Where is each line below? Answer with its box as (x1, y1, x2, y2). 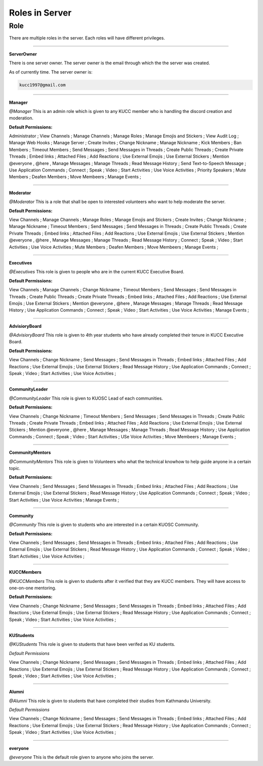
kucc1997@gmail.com (19, 82, 66, 88)
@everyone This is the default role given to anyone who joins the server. (9, 754, 154, 760)
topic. (9, 465, 20, 471)
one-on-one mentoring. (9, 585, 56, 591)
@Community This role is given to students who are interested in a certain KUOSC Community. (9, 522, 199, 528)
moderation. (9, 115, 34, 121)
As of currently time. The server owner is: (9, 69, 93, 75)
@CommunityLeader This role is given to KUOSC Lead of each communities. (9, 395, 163, 401)
